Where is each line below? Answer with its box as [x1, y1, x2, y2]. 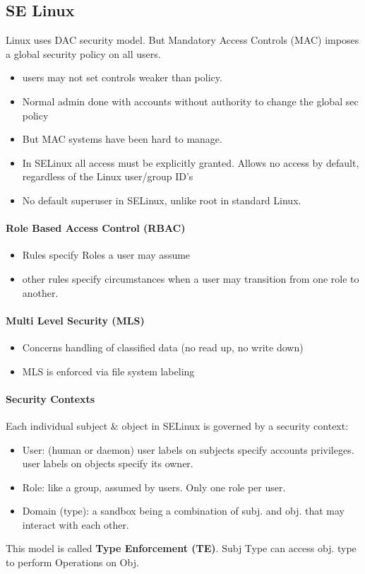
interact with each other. [22, 517, 129, 532]
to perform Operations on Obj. [6, 555, 139, 570]
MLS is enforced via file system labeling [22, 363, 195, 378]
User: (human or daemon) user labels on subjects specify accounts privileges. [22, 442, 354, 457]
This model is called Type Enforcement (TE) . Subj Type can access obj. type [6, 541, 357, 556]
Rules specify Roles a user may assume [22, 247, 191, 262]
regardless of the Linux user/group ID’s [22, 169, 193, 184]
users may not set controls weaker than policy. [22, 70, 222, 85]
